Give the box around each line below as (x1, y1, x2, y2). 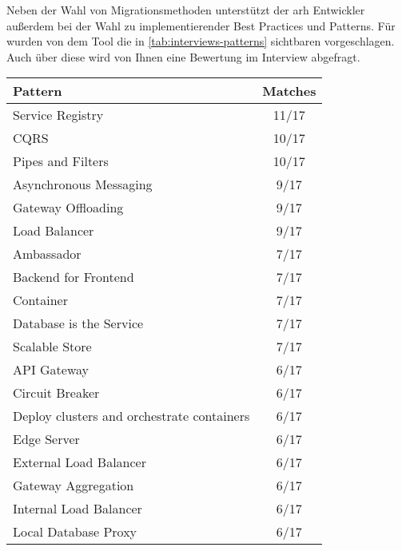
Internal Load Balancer (13, 499, 142, 518)
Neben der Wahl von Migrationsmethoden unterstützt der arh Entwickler (6, 2, 365, 18)
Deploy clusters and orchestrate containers (13, 406, 250, 426)
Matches (262, 81, 316, 101)
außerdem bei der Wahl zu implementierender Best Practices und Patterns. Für (6, 17, 396, 34)
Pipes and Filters (13, 152, 109, 171)
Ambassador (13, 244, 82, 264)
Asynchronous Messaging (13, 175, 153, 194)
